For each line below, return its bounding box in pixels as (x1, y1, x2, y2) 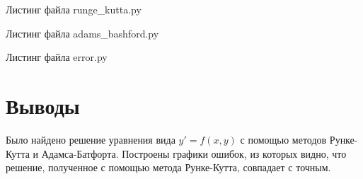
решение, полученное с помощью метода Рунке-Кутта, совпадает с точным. (6, 160, 331, 175)
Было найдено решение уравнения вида (6, 132, 175, 146)
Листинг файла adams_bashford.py (6, 25, 159, 40)
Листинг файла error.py (6, 50, 108, 64)
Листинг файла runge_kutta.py (6, 2, 142, 16)
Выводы (6, 91, 80, 120)
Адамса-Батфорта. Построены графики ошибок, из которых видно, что (41, 146, 347, 161)
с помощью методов (240, 132, 327, 146)
